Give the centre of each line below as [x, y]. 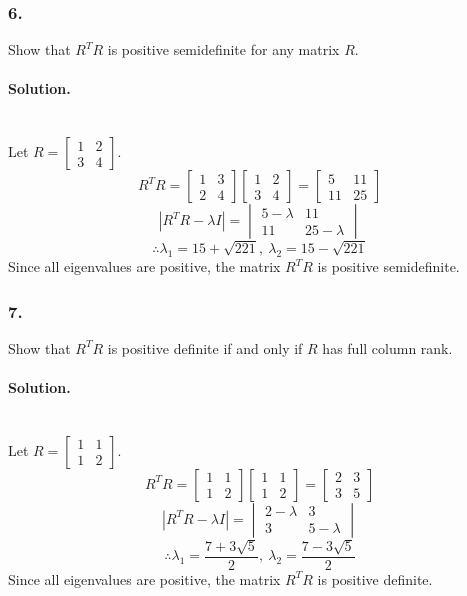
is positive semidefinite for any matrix [223, 49]
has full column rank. [387, 347]
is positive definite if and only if [205, 347]
